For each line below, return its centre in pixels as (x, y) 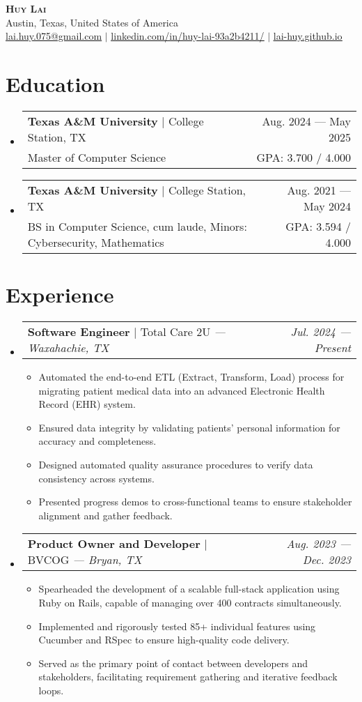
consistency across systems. (96, 478)
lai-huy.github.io (308, 36)
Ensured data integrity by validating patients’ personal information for (189, 427)
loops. (51, 690)
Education (55, 83)
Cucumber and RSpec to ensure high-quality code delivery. (164, 640)
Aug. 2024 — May (306, 121)
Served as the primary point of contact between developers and (173, 663)
